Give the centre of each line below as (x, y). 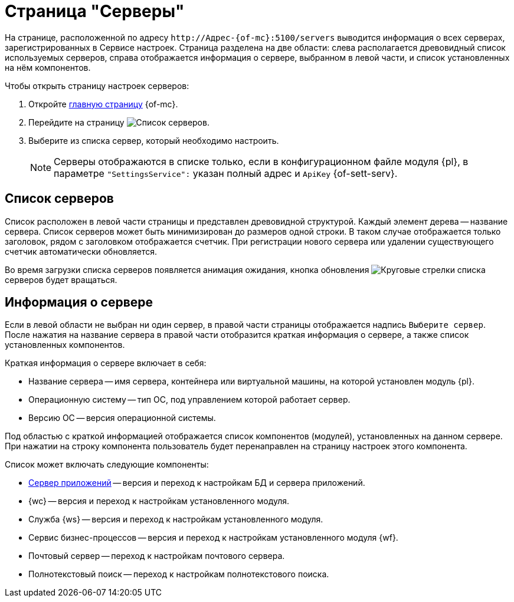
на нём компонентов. (48, 67)
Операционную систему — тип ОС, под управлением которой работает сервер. (189, 400)
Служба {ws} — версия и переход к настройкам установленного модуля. (176, 519)
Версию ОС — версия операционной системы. (122, 418)
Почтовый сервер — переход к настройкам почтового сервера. (157, 556)
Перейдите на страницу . (119, 122)
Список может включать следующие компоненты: (107, 465)
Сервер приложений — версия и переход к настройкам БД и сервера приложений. (197, 483)
